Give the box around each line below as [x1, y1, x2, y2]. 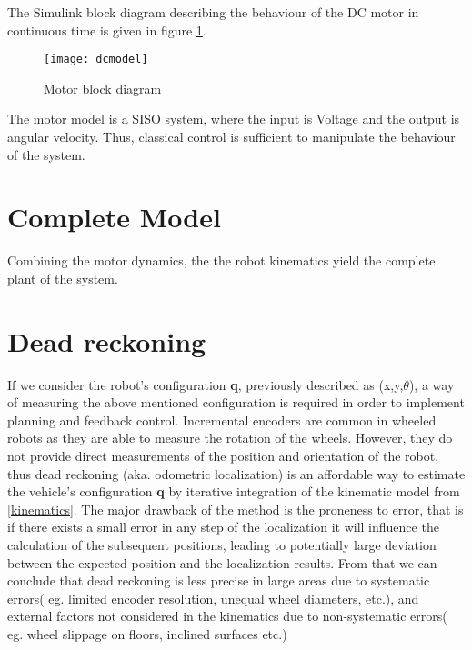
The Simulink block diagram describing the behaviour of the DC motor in [7, 3, 419, 21]
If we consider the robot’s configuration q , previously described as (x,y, [7, 375, 404, 394]
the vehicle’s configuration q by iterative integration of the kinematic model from [7, 482, 460, 501]
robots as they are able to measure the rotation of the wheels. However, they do [7, 428, 453, 447]
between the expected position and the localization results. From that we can [7, 553, 437, 572]
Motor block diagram [44, 78, 162, 97]
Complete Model [7, 198, 221, 235]
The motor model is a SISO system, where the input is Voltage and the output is [7, 109, 460, 128]
